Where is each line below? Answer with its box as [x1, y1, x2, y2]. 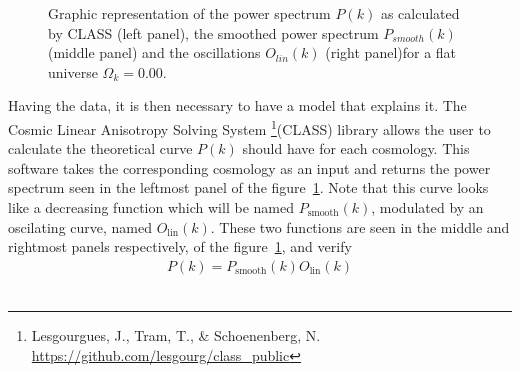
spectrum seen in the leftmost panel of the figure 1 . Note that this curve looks [8, 177, 489, 198]
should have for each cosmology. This [242, 138, 470, 159]
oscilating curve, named [8, 216, 153, 237]
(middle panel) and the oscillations [48, 42, 261, 63]
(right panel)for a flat [325, 42, 457, 63]
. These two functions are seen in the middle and [210, 216, 510, 237]
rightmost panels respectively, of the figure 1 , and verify [8, 236, 352, 257]
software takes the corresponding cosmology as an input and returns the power [8, 157, 491, 178]
